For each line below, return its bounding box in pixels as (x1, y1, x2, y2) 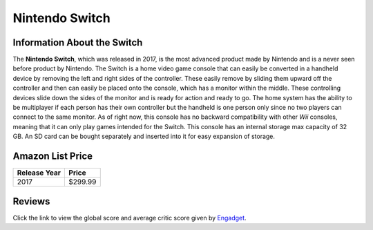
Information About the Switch (12, 37, 143, 48)
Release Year (17, 168, 61, 178)
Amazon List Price (12, 151, 93, 162)
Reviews (12, 195, 50, 207)
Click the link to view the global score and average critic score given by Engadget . (12, 213, 247, 222)
